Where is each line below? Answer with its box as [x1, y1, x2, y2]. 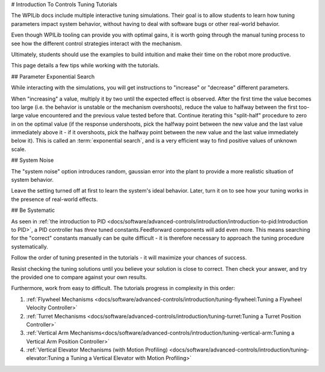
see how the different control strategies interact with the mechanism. [11, 40, 182, 47]
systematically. [11, 243, 48, 250]
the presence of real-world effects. [11, 196, 98, 203]
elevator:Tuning [26, 355, 65, 362]
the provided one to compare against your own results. [11, 273, 147, 281]
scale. [11, 145, 26, 153]
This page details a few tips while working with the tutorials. [11, 62, 159, 69]
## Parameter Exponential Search [11, 73, 95, 80]
